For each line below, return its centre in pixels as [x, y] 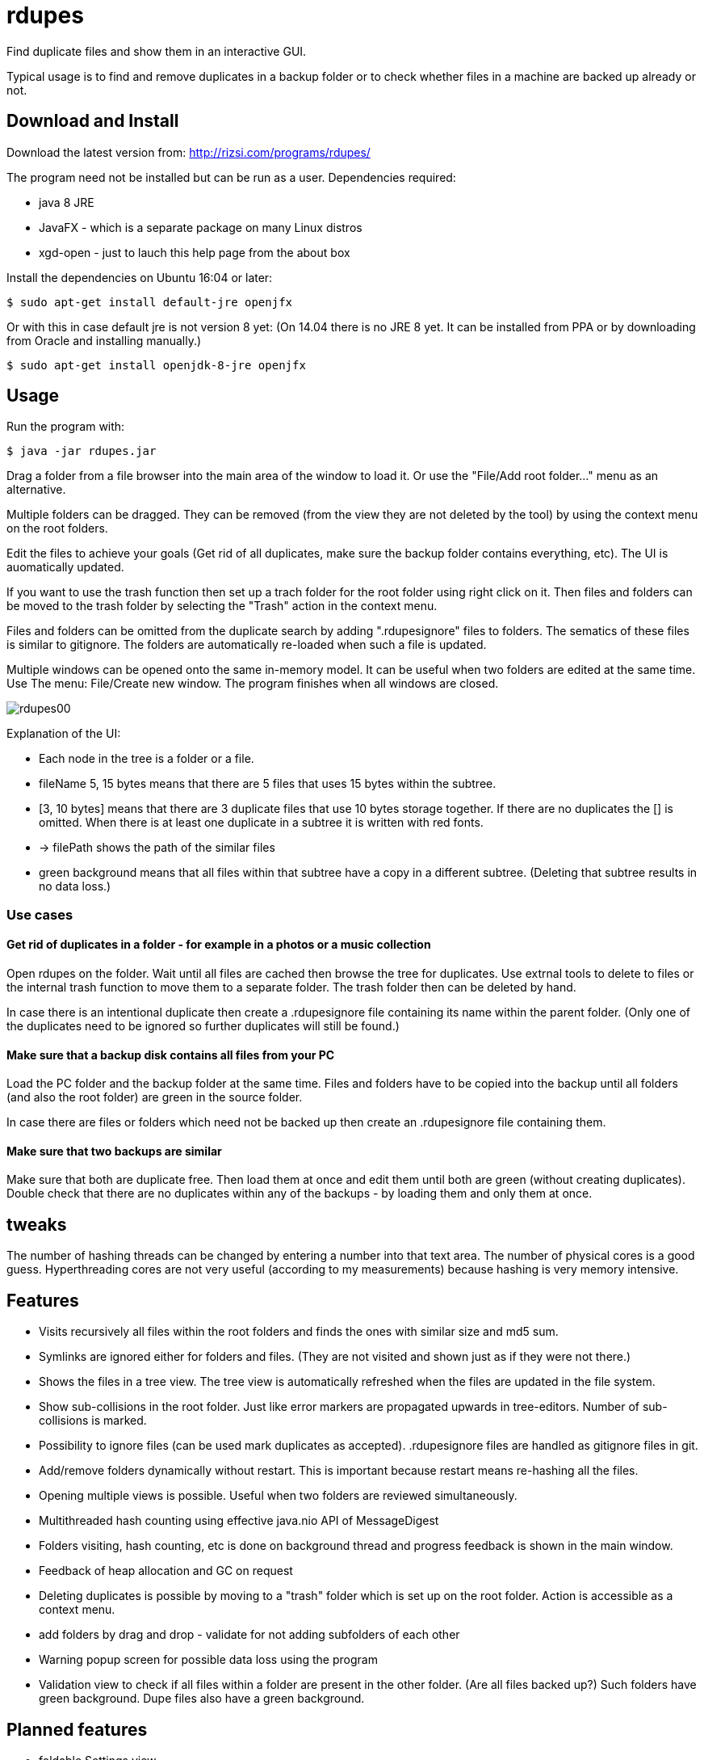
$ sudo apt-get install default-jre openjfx [150, 302]
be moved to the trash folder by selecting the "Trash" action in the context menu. [222, 606]
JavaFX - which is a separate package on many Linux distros [201, 227]
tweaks [37, 1224]
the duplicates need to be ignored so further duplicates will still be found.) [203, 1026]
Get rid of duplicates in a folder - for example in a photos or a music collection [219, 945]
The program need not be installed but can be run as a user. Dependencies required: [231, 177]
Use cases [40, 914]
